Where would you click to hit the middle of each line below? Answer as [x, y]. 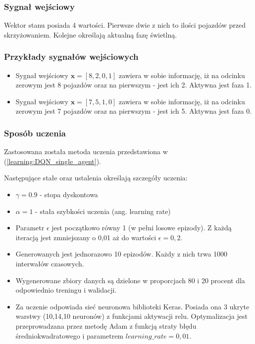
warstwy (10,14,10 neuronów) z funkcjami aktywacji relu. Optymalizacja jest [131, 316]
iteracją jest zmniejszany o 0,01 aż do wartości [86, 237]
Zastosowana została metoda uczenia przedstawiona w [86, 151]
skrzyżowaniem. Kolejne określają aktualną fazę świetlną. [91, 34]
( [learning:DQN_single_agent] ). [52, 161]
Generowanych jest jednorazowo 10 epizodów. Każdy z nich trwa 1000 [122, 254]
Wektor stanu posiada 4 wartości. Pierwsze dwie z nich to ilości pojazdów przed [125, 25]
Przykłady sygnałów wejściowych [71, 57]
